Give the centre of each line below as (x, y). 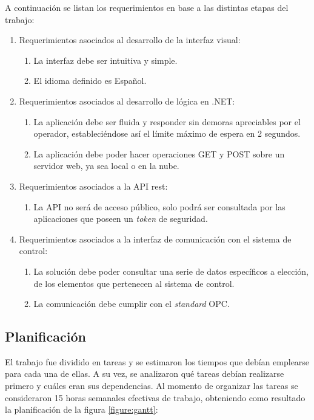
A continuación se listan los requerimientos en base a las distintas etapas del (147, 7)
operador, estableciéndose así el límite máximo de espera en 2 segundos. (167, 133)
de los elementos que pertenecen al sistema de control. (134, 283)
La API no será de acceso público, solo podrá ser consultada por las (159, 206)
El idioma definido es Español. (90, 81)
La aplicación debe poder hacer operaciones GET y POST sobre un (159, 153)
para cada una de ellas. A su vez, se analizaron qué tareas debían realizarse (145, 374)
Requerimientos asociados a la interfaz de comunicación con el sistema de (155, 239)
